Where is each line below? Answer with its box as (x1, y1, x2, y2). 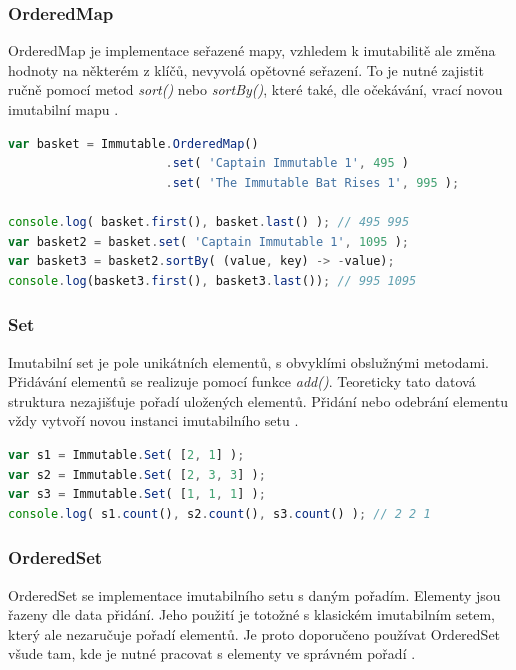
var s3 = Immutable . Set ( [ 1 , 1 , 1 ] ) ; (8, 487, 266, 502)
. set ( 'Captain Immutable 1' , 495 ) (165, 156, 409, 171)
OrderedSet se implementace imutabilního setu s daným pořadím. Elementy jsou (8, 584, 501, 605)
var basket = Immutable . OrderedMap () (8, 136, 259, 151)
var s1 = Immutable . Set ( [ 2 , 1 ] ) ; (8, 447, 245, 462)
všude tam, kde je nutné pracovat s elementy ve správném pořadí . (8, 643, 416, 664)
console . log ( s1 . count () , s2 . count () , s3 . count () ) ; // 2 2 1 (8, 506, 431, 521)
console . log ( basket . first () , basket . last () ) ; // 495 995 (8, 214, 410, 229)
